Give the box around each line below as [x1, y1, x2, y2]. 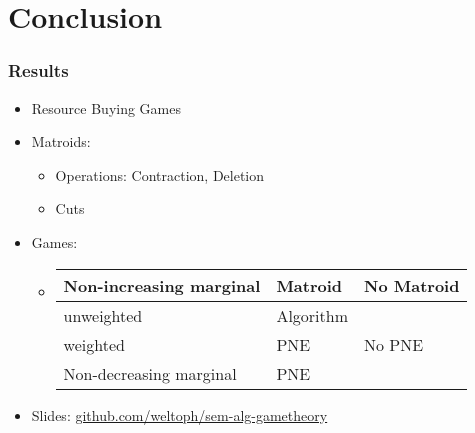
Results [8, 58, 69, 83]
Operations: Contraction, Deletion [55, 164, 265, 185]
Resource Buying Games [31, 97, 182, 118]
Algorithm [276, 303, 348, 327]
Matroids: [31, 131, 91, 152]
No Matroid [364, 273, 460, 297]
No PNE [364, 332, 424, 356]
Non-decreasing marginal [63, 361, 237, 385]
